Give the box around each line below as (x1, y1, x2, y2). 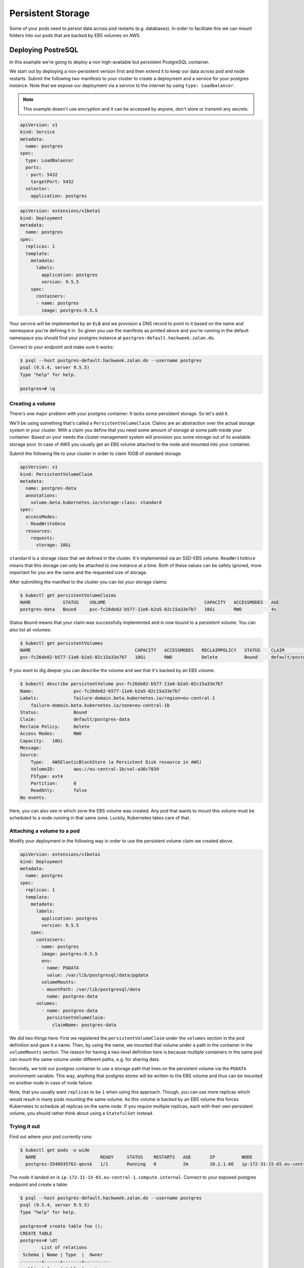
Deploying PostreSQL (9, 46, 79, 54)
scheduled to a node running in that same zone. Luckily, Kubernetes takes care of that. (9, 815, 191, 821)
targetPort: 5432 (30, 179, 74, 185)
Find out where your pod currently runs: (9, 1134, 93, 1140)
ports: (25, 165, 42, 170)
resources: (25, 528, 53, 534)
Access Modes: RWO (20, 731, 82, 736)
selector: (25, 186, 50, 192)
